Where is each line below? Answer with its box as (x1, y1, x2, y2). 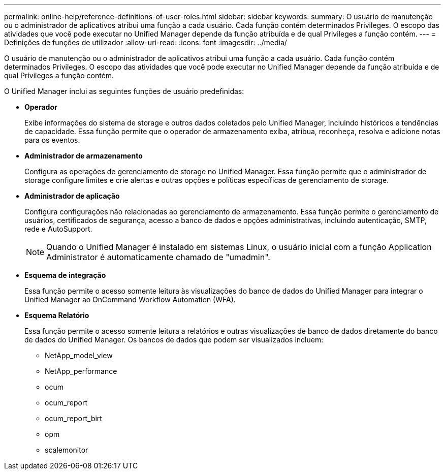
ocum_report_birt (45, 414, 102, 423)
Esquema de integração (24, 271, 106, 279)
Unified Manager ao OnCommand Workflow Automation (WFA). (24, 295, 236, 304)
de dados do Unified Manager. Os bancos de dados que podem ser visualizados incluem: (24, 335, 324, 344)
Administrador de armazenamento (24, 151, 143, 160)
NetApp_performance (45, 367, 117, 375)
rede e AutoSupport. (24, 225, 92, 233)
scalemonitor (45, 446, 88, 454)
